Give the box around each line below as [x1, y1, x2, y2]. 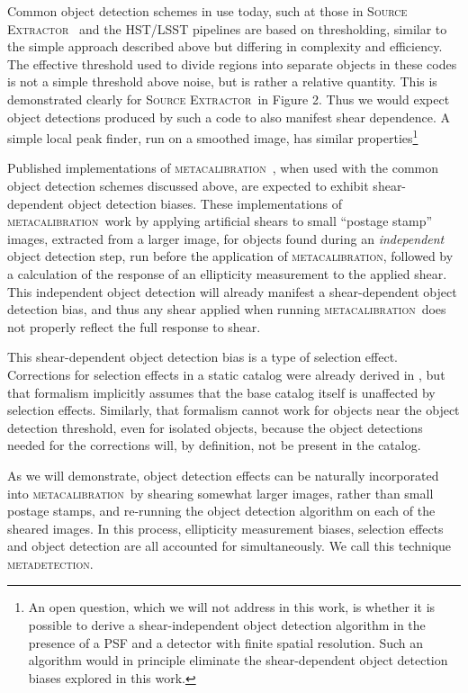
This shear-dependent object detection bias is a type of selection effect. [7, 347, 398, 366]
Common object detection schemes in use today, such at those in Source [7, 2, 408, 20]
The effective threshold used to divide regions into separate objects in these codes [7, 54, 457, 73]
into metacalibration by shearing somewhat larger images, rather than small [7, 483, 434, 502]
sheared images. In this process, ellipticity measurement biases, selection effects [7, 518, 444, 537]
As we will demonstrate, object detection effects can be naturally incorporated [7, 465, 439, 484]
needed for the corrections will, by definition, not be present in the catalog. [7, 436, 421, 454]
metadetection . [7, 553, 94, 572]
